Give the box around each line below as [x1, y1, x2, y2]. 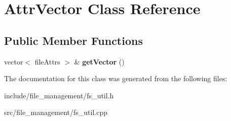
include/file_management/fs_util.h [4, 90, 114, 100]
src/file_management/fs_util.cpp [4, 107, 107, 117]
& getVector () [74, 56, 125, 67]
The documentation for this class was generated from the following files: [4, 73, 227, 84]
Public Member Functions [4, 32, 143, 48]
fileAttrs [34, 56, 60, 67]
